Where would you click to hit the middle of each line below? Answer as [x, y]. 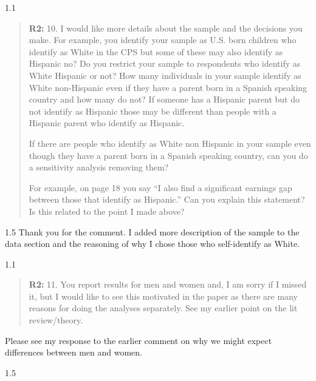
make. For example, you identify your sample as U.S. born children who [163, 40]
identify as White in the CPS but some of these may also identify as [156, 51]
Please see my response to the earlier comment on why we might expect [139, 340]
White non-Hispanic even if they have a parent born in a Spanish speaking [168, 87]
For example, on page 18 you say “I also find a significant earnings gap [160, 187]
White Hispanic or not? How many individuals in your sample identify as [165, 75]
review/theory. [56, 320]
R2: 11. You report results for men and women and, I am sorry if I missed [168, 284]
